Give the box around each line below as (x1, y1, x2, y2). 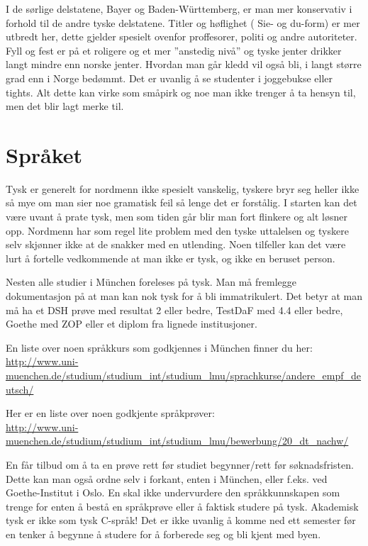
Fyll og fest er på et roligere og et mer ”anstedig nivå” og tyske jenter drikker (6, 43, 342, 57)
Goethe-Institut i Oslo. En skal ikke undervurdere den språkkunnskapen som (6, 485, 340, 500)
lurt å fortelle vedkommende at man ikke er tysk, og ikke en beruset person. (6, 250, 335, 265)
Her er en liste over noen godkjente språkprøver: (6, 406, 215, 420)
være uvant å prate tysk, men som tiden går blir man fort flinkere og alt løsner (6, 209, 347, 224)
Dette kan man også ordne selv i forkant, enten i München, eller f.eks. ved (6, 471, 328, 486)
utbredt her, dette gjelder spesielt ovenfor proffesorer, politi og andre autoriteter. (6, 29, 357, 44)
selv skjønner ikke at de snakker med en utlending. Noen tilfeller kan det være (6, 237, 346, 252)
